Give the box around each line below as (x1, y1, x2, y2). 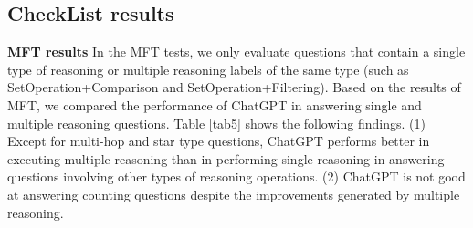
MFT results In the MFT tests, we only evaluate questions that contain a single (7, 42, 466, 61)
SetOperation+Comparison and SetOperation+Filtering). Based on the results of (7, 78, 461, 97)
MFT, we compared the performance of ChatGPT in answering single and (7, 95, 422, 114)
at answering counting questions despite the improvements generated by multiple (7, 184, 460, 203)
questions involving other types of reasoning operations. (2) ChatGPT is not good (7, 167, 466, 186)
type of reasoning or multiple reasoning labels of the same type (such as (7, 59, 409, 78)
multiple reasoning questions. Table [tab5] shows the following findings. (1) (7, 113, 426, 132)
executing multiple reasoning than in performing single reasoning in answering (7, 149, 445, 168)
